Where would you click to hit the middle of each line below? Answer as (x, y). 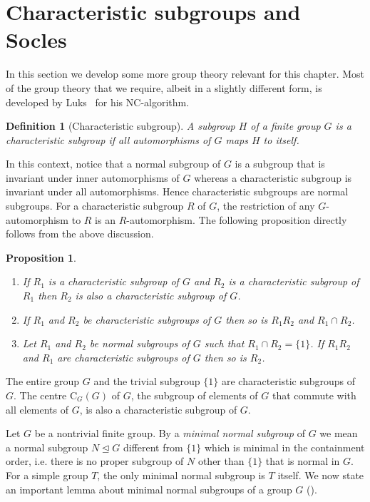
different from (153, 447)
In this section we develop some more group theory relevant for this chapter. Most (185, 74)
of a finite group (286, 126)
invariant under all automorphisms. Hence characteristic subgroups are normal (177, 191)
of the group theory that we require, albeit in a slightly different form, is (164, 87)
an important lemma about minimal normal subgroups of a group (149, 489)
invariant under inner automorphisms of (93, 177)
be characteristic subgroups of (147, 319)
